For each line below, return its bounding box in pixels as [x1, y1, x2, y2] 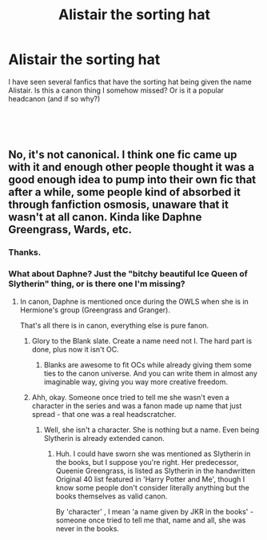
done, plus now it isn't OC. [31, 344, 119, 354]
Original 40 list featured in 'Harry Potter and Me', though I [55, 474, 245, 484]
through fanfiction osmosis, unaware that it [8, 198, 229, 212]
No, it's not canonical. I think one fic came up [8, 148, 237, 161]
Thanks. [8, 247, 42, 258]
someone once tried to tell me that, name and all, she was [55, 515, 246, 525]
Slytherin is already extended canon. [43, 433, 165, 443]
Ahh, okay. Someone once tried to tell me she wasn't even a [31, 392, 229, 402]
